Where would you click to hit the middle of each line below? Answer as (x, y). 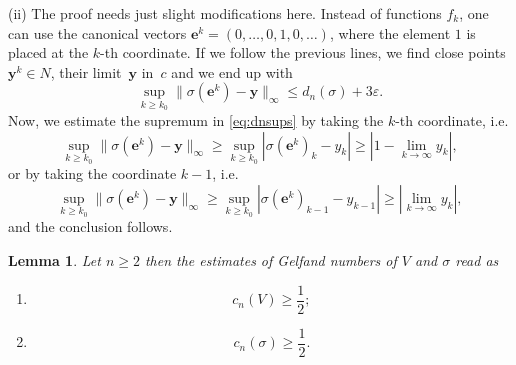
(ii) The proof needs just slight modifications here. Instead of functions (225, 13)
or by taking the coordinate (92, 173)
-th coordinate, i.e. (452, 120)
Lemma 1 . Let (54, 260)
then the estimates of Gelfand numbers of (270, 260)
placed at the (48, 52)
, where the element (390, 32)
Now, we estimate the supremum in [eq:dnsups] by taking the (196, 120)
